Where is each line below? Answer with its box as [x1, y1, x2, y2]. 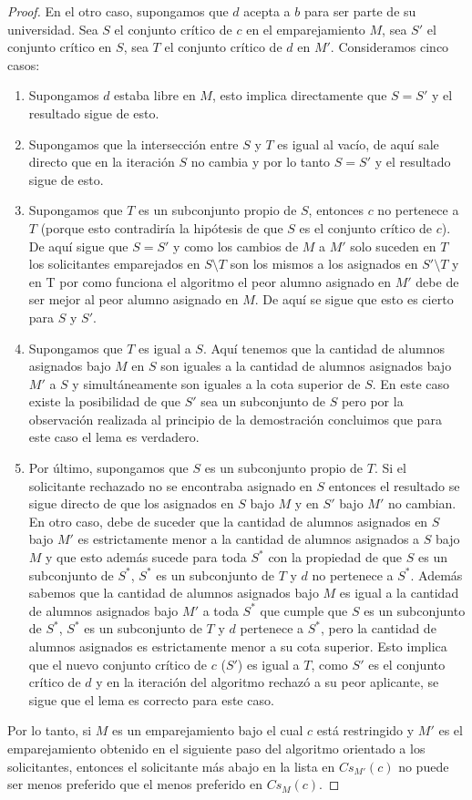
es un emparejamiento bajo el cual [112, 721, 303, 740]
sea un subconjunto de [200, 392, 325, 411]
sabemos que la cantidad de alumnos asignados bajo [28, 583, 319, 602]
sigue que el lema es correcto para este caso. [28, 690, 274, 709]
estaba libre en [114, 86, 196, 105]
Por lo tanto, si [7, 721, 92, 740]
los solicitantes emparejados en [28, 254, 200, 273]
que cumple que [260, 600, 348, 620]
